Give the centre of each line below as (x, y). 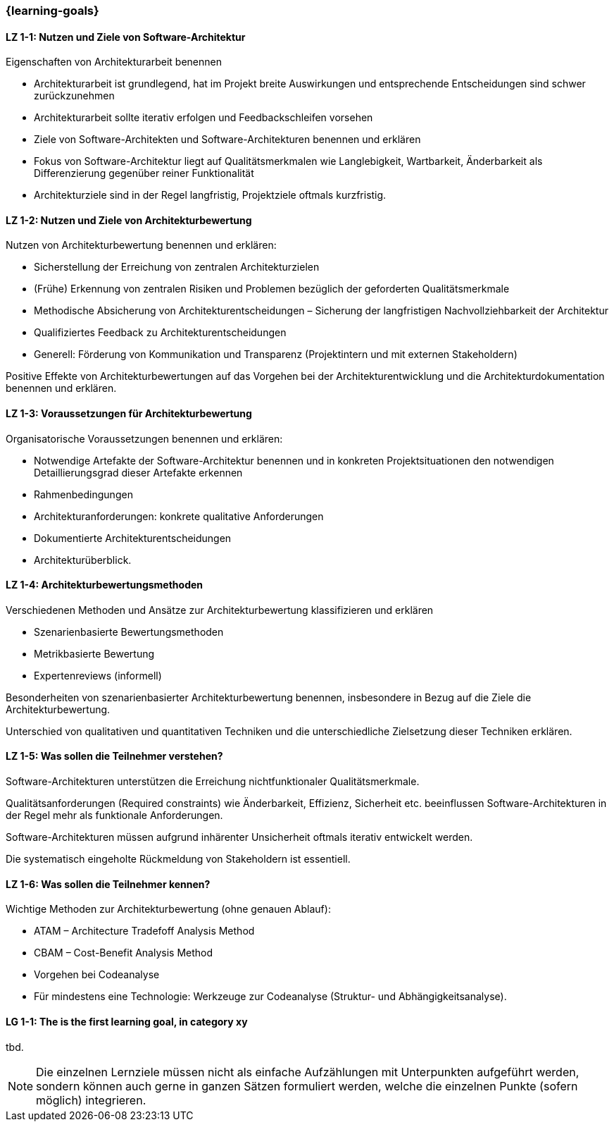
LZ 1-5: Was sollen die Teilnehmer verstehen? (114, 756)
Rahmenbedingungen (83, 494)
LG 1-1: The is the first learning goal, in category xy (127, 1021)
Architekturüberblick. (83, 560)
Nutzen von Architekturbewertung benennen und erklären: (141, 245)
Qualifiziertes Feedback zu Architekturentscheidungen (160, 333)
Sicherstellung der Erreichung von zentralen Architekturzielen (177, 267)
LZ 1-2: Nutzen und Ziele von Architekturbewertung (129, 220)
